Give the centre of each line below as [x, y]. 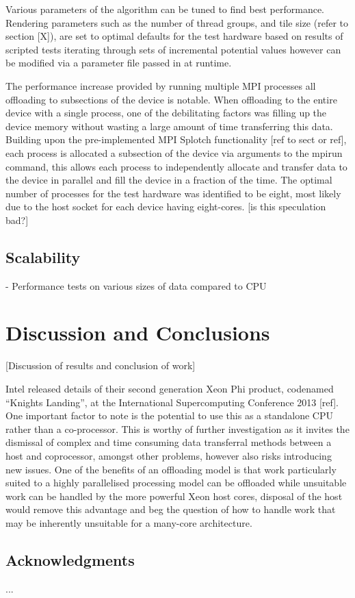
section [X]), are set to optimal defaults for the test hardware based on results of [174, 36]
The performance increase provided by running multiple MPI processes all [161, 85]
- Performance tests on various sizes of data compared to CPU [136, 285]
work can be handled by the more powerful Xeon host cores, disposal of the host [174, 496]
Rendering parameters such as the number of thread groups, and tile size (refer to [177, 22]
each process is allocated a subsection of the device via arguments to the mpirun [174, 152]
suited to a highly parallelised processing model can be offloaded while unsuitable [176, 483]
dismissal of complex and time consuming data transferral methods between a [169, 442]
